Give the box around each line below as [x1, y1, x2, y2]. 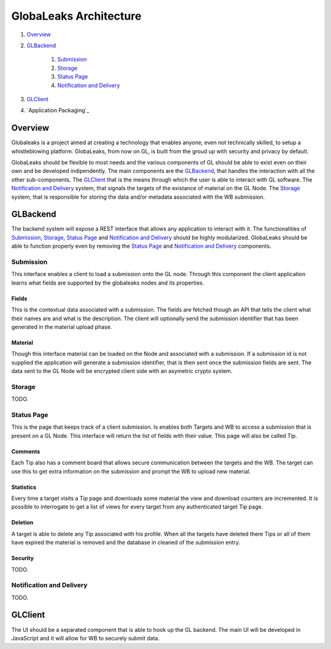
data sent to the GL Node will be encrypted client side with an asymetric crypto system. [11, 367, 233, 375]
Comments [11, 448, 40, 455]
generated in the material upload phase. [11, 323, 113, 331]
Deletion [11, 519, 34, 526]
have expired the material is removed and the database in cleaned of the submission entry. [11, 539, 240, 546]
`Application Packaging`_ [26, 107, 89, 114]
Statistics [11, 483, 37, 491]
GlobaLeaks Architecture [11, 9, 142, 23]
